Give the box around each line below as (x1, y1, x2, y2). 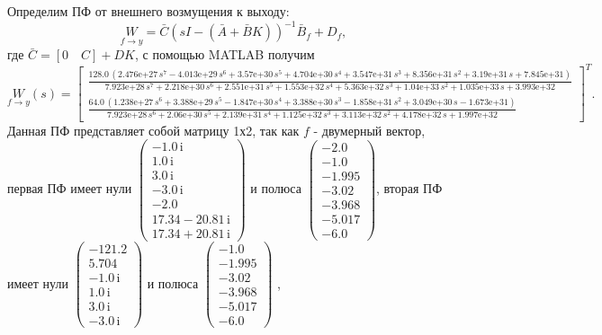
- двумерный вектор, (313, 120, 426, 139)
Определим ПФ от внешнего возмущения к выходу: (7, 2, 290, 20)
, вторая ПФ (376, 179, 443, 198)
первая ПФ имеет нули (7, 179, 132, 198)
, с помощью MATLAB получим (135, 45, 315, 64)
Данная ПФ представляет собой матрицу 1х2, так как (7, 120, 300, 139)
